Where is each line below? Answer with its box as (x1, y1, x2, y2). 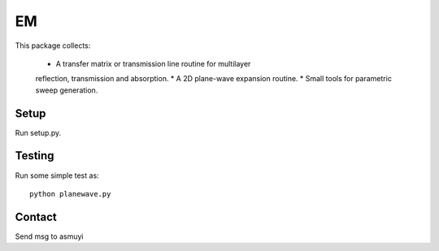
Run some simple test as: (15, 171, 99, 180)
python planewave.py (29, 189, 111, 198)
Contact (15, 210, 57, 223)
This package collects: (15, 41, 91, 50)
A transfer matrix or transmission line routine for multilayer (55, 58, 251, 68)
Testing (15, 149, 54, 162)
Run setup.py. (15, 128, 62, 137)
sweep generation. (35, 85, 98, 95)
